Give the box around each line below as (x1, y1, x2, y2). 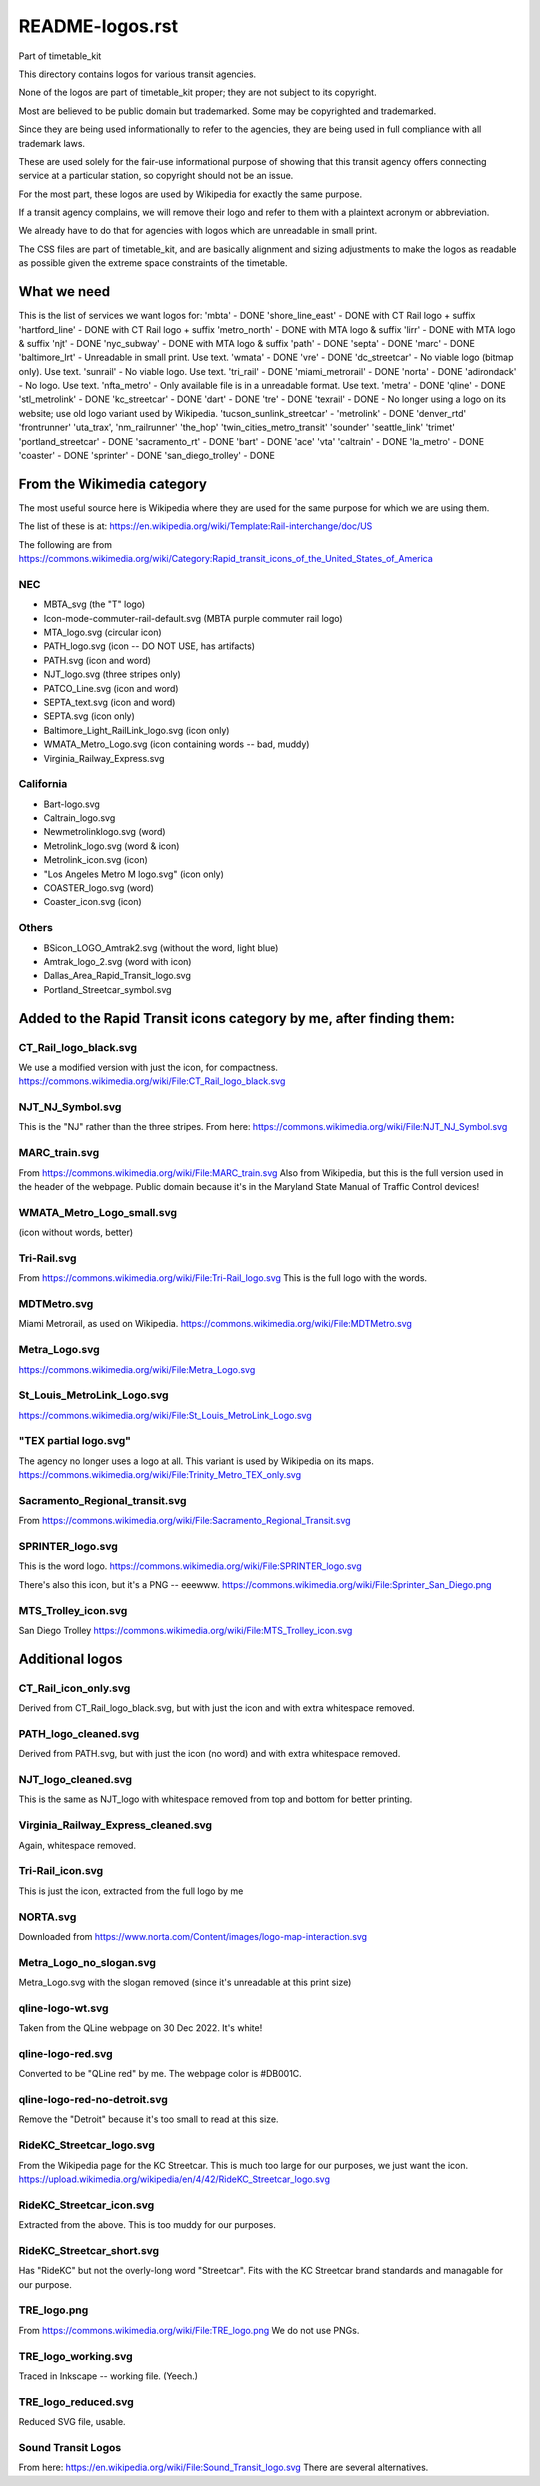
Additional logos (18, 1650, 124, 1667)
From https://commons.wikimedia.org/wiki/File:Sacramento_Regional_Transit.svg (18, 1515, 351, 1527)
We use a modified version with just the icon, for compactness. (18, 1061, 279, 1073)
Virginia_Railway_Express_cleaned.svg (18, 1818, 213, 1832)
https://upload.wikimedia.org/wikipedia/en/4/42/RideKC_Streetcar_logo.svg (18, 2173, 330, 2185)
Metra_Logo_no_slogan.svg (18, 1955, 157, 1969)
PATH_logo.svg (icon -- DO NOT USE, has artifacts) (43, 640, 255, 652)
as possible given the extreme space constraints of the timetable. (18, 257, 288, 269)
